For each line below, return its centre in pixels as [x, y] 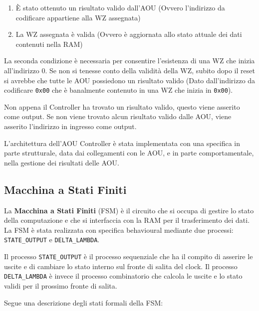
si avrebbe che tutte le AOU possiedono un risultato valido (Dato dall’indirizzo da [130, 80]
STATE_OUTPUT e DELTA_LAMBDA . [52, 239]
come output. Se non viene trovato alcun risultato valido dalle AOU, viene [118, 116]
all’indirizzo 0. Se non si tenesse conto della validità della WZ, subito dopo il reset [129, 70]
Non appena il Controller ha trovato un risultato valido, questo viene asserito [122, 106]
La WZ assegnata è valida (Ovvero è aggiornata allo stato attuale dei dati [129, 34]
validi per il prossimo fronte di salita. [61, 285]
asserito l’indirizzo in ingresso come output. [70, 126]
